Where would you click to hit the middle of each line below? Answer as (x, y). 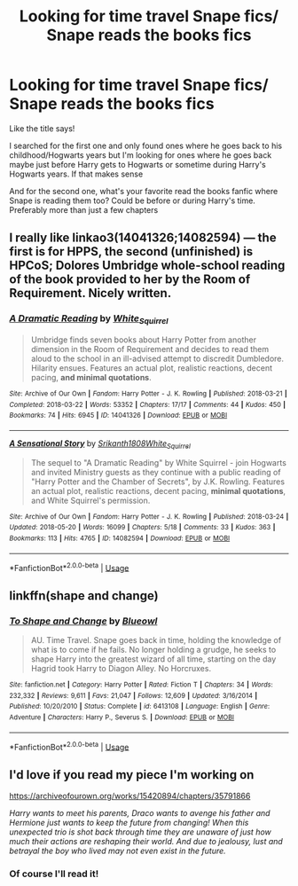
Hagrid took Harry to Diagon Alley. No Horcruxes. (121, 668)
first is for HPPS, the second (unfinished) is (131, 251)
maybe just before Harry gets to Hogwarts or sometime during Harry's (137, 164)
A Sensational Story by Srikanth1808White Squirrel (100, 444)
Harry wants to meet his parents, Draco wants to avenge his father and (140, 813)
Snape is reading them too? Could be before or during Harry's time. (132, 200)
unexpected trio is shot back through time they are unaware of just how (141, 832)
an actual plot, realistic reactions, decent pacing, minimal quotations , (158, 490)
